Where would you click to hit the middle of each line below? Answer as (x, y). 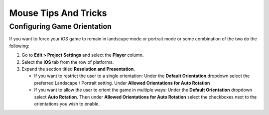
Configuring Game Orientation (61, 26)
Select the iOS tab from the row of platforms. (68, 62)
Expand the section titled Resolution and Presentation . (78, 69)
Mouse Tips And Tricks (58, 13)
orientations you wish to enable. (67, 104)
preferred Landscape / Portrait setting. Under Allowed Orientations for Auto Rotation (122, 83)
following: (19, 46)
